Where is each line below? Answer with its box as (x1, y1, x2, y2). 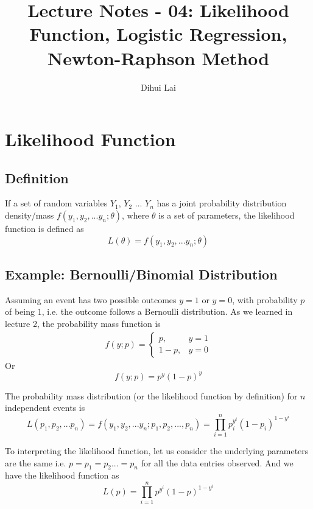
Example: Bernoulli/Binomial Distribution (5, 265, 278, 284)
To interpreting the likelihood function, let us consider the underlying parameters (5, 444, 309, 457)
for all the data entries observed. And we (141, 456, 294, 469)
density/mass (5, 209, 54, 222)
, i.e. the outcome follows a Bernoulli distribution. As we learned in (41, 305, 293, 318)
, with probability (232, 293, 298, 306)
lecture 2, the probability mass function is (5, 317, 161, 330)
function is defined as (5, 222, 84, 235)
